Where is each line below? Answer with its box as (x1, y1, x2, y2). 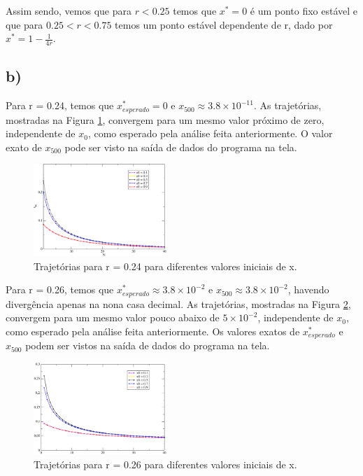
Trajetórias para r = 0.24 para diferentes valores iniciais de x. (34, 258, 297, 273)
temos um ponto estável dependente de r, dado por (115, 17, 333, 31)
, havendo (287, 282, 329, 297)
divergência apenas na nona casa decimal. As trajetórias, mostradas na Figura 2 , (6, 296, 351, 311)
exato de (6, 139, 42, 154)
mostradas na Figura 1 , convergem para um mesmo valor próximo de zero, (6, 112, 325, 127)
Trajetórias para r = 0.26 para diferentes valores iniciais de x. (34, 456, 297, 471)
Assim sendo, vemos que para (6, 3, 131, 17)
